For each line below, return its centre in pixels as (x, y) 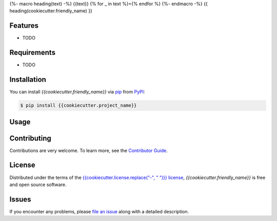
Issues (20, 199)
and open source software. (38, 185)
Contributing (30, 138)
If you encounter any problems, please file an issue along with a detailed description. (99, 211)
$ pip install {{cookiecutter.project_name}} (78, 106)
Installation (28, 80)
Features (24, 26)
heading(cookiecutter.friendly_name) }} (51, 11)
